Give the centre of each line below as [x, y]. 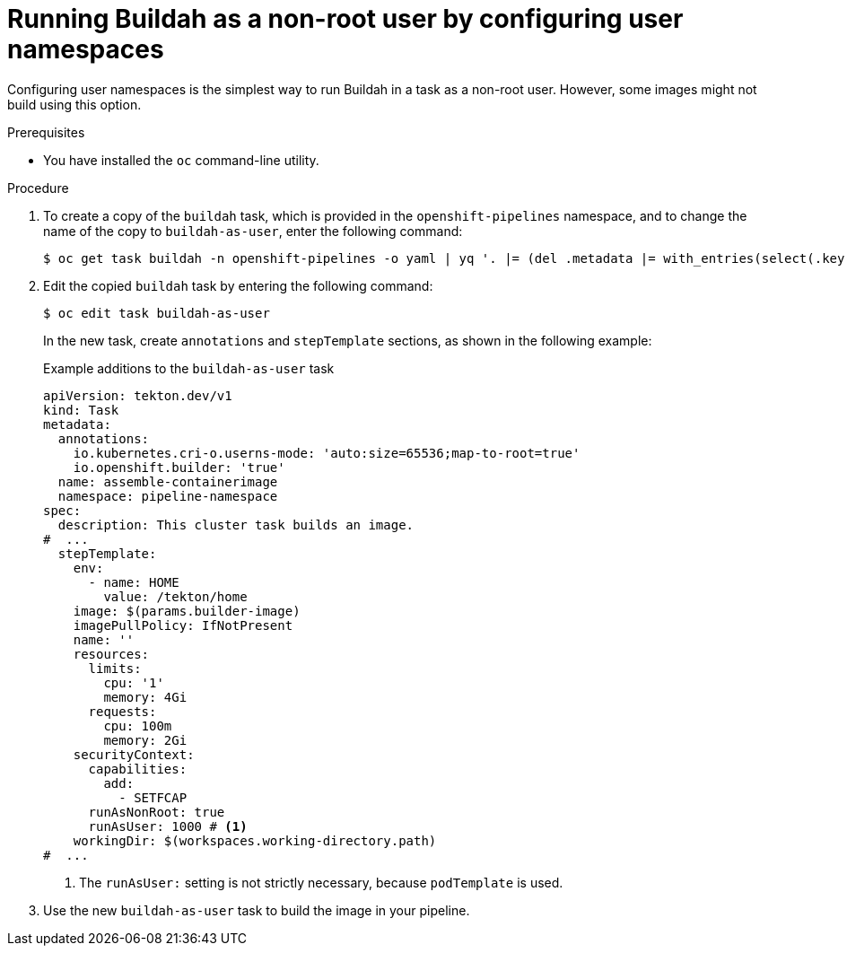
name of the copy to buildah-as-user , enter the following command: [253, 231]
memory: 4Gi [145, 697]
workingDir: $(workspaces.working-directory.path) [255, 840]
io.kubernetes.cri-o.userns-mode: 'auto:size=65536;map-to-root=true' [327, 453]
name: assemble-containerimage [168, 481]
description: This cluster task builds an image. [236, 525]
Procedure [38, 188]
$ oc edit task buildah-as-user [157, 313]
